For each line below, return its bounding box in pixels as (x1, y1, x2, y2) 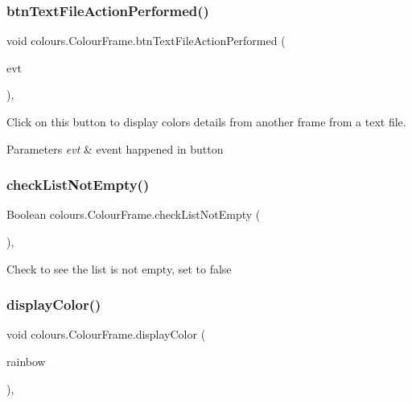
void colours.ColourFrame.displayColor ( (6, 326, 206, 343)
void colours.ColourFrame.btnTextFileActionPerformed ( (6, 32, 286, 49)
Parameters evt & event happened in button (6, 140, 224, 157)
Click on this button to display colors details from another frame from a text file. (6, 113, 406, 130)
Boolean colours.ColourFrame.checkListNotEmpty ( (6, 206, 261, 223)
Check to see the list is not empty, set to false (6, 260, 232, 277)
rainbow (6, 353, 46, 369)
